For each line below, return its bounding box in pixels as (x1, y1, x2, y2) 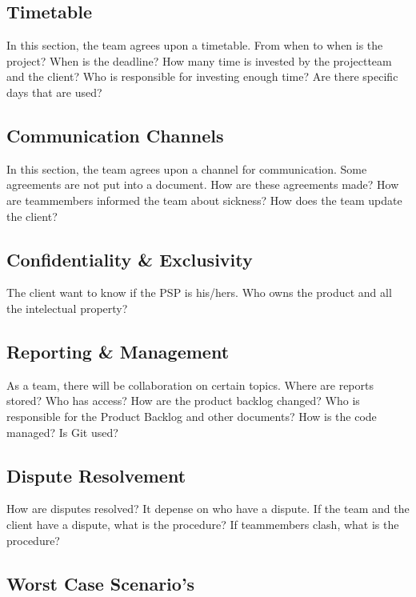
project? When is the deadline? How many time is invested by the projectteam (6, 52, 392, 69)
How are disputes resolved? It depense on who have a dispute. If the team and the (6, 500, 410, 517)
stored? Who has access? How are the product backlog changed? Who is (6, 392, 360, 409)
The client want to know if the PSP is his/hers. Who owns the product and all (6, 284, 392, 301)
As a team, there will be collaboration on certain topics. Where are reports (6, 376, 374, 393)
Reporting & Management (6, 339, 230, 363)
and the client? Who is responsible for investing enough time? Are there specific (6, 68, 398, 85)
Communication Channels (6, 122, 224, 147)
